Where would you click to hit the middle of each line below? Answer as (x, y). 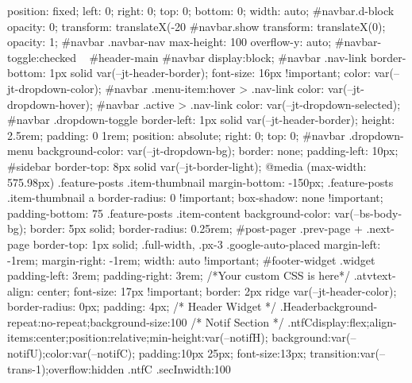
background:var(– (314, 337)
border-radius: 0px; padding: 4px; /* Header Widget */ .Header (162, 306)
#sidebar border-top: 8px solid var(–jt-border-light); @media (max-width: (187, 166)
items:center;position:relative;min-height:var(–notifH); (138, 337)
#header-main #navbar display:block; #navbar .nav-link (228, 57)
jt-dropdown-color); (54, 88)
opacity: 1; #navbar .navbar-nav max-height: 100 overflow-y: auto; (169, 42)
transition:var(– (348, 353)
